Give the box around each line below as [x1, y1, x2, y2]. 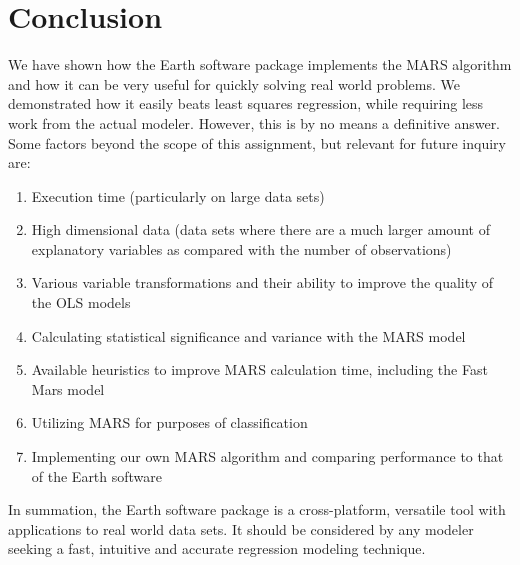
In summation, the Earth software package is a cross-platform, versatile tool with [8, 499, 506, 520]
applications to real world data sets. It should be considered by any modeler [8, 518, 474, 539]
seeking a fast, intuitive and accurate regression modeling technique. [8, 538, 426, 559]
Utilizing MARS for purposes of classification [31, 412, 308, 433]
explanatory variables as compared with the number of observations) [31, 238, 452, 259]
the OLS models [31, 292, 131, 313]
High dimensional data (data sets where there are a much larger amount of [31, 219, 490, 240]
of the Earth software [31, 465, 163, 486]
